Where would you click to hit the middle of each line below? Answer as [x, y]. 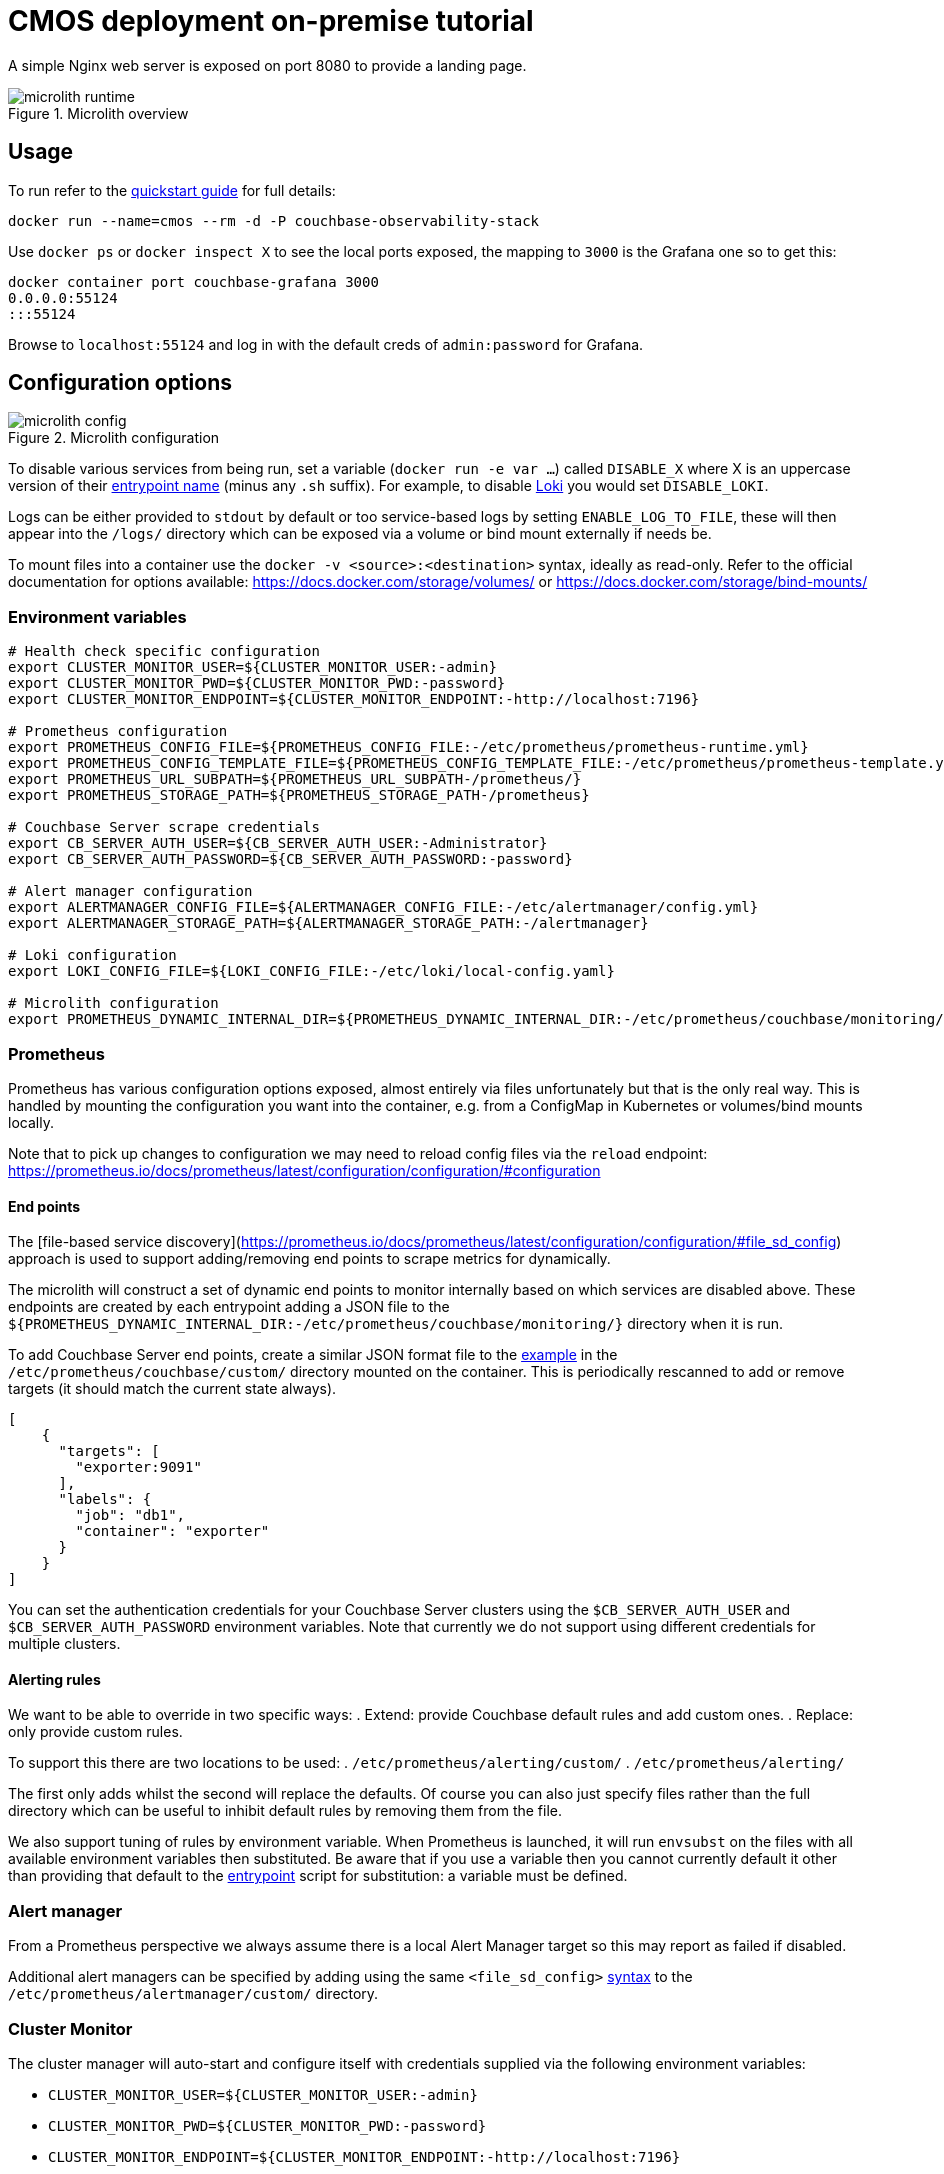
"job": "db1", [130, 1515]
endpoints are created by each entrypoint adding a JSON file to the [229, 1307]
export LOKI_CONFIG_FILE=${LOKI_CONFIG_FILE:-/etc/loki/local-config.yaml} [311, 971]
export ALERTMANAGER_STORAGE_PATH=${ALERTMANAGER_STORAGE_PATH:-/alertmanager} [328, 923]
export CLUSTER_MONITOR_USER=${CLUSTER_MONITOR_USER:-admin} [252, 667]
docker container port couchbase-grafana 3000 [193, 281]
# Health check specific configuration [164, 651]
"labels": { [105, 1499]
